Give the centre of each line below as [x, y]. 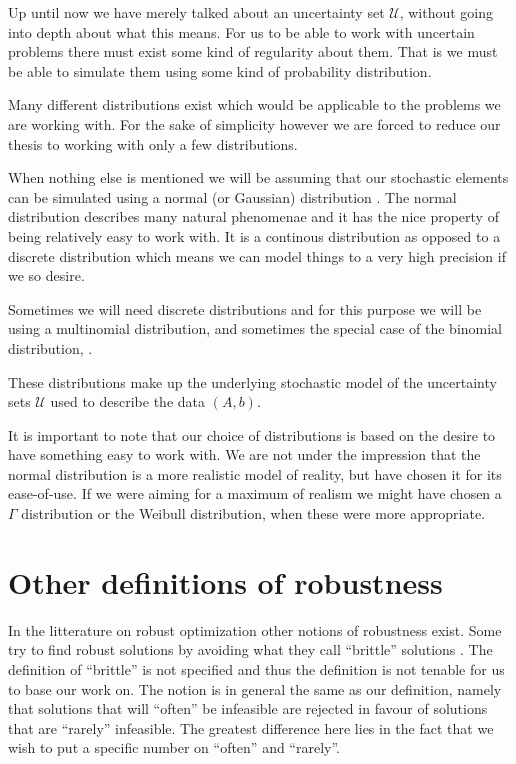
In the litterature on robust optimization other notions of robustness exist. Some [255, 629]
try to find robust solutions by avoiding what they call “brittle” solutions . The [250, 649]
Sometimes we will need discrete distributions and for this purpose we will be [245, 308]
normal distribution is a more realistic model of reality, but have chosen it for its [255, 473]
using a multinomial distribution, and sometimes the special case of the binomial [255, 328]
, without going [446, 12]
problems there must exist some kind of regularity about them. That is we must [253, 51]
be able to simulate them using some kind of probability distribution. [220, 70]
